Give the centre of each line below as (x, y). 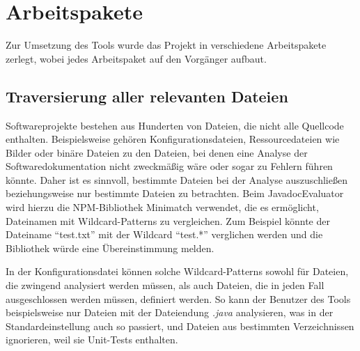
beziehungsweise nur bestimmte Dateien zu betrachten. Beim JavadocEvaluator (175, 193)
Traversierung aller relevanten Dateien (147, 96)
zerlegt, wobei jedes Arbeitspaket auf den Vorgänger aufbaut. (136, 58)
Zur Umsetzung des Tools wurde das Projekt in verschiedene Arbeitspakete (166, 45)
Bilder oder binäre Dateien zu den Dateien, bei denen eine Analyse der (157, 152)
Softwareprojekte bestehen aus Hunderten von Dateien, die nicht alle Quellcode (175, 125)
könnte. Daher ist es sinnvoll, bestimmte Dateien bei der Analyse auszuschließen (177, 179)
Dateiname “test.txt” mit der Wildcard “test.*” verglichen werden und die (164, 234)
